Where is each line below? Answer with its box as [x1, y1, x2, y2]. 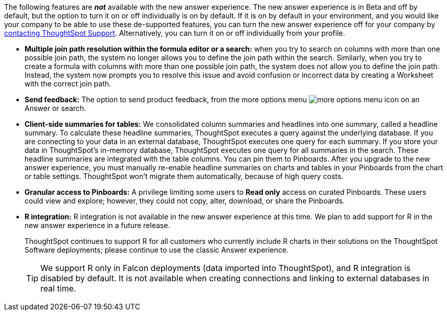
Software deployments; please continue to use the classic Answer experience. [25, 245, 288, 254]
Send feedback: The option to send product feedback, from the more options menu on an [25, 95, 420, 104]
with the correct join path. [25, 79, 111, 88]
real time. [40, 283, 76, 294]
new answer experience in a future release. [25, 221, 170, 230]
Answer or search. [25, 104, 86, 112]
